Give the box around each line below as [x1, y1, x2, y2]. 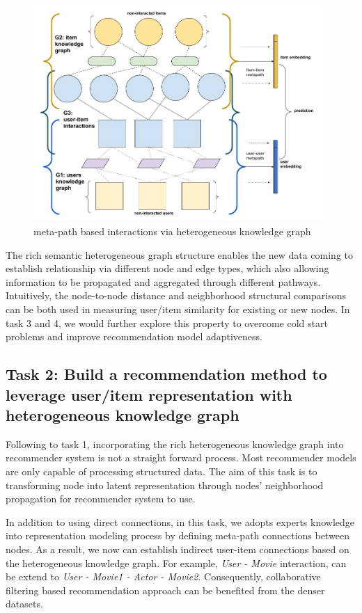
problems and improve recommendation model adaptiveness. [6, 329, 263, 344]
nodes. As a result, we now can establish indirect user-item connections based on [6, 541, 349, 556]
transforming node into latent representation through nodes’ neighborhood [6, 477, 324, 492]
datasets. [6, 596, 43, 611]
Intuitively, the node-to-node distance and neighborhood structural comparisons [6, 288, 346, 303]
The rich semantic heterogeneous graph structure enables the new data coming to [6, 247, 354, 262]
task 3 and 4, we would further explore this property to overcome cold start [6, 315, 328, 330]
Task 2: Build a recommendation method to [6, 363, 327, 385]
